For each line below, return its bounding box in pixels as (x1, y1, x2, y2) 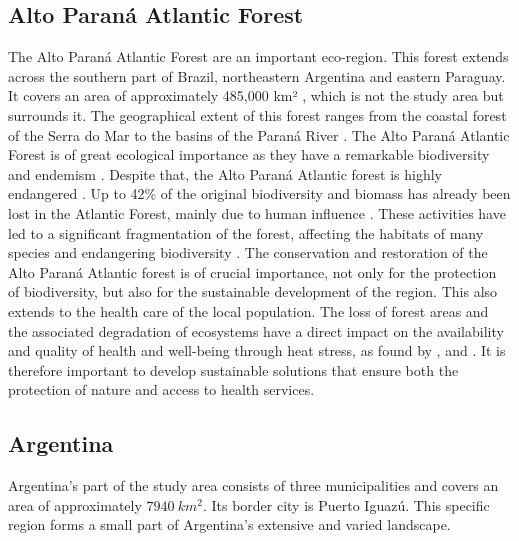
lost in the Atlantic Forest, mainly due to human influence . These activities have (8, 202, 506, 223)
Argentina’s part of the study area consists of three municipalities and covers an (8, 475, 499, 496)
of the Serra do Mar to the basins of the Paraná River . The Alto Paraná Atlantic (8, 124, 510, 145)
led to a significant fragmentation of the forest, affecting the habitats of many (8, 222, 484, 243)
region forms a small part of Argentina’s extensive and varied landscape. (8, 514, 451, 535)
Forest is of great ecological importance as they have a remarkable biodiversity (8, 144, 490, 165)
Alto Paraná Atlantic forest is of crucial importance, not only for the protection (8, 261, 497, 282)
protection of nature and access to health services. (8, 379, 315, 400)
